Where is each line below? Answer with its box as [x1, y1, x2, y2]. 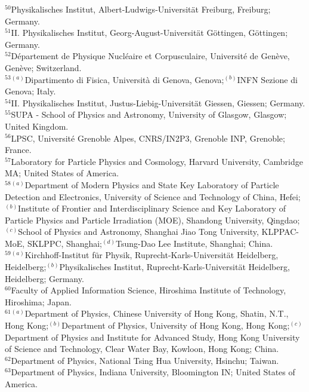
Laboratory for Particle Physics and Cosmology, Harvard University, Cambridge [11, 155, 303, 167]
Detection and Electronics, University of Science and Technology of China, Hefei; [5, 190, 301, 203]
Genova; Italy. [5, 85, 56, 97]
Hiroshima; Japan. [5, 295, 72, 308]
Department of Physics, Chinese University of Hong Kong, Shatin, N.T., [24, 307, 289, 320]
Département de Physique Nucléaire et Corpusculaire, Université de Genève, [11, 50, 290, 62]
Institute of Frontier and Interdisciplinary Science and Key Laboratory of [18, 202, 286, 215]
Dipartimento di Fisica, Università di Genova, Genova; [24, 73, 224, 85]
